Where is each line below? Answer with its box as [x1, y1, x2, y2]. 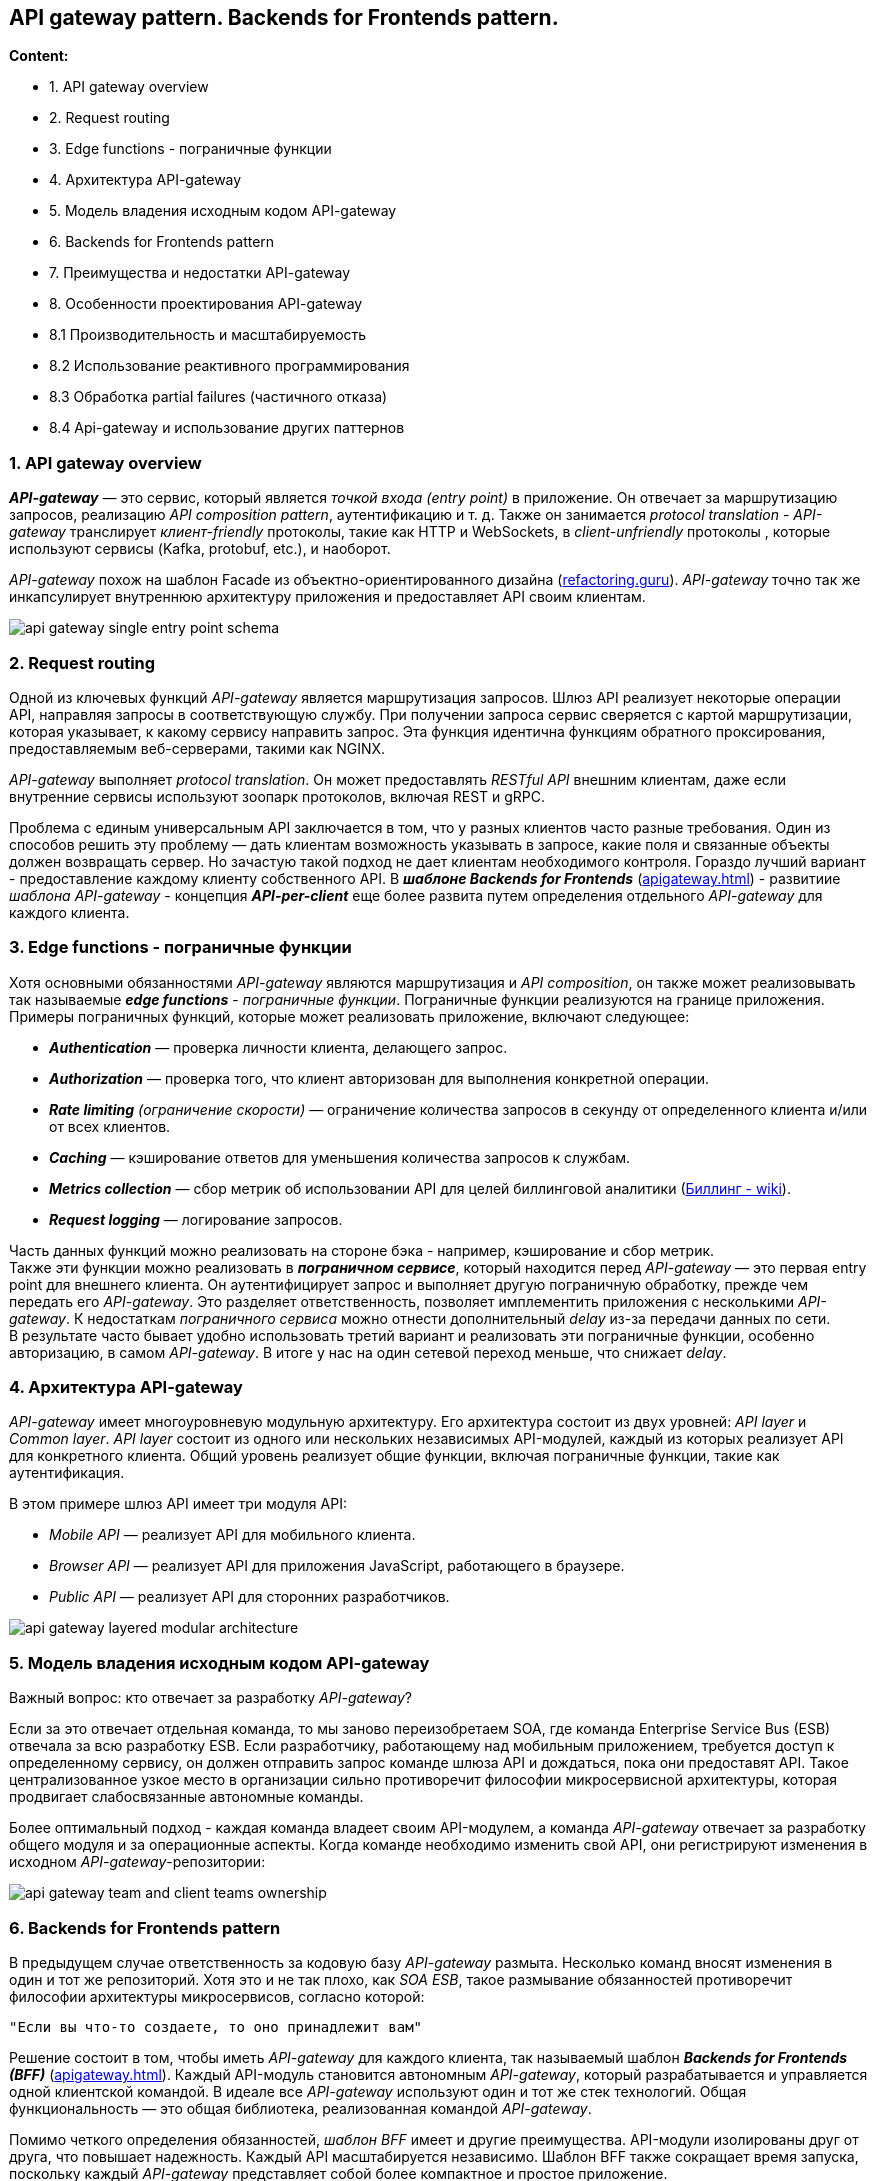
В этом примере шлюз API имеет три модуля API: [9, 1495, 347, 1513]
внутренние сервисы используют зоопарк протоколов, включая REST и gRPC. [9, 787, 546, 805]
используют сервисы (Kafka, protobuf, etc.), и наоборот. [9, 540, 391, 558]
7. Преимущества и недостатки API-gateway [49, 264, 351, 282]
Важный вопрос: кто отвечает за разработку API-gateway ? [9, 1689, 412, 1707]
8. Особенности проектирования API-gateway [49, 295, 363, 313]
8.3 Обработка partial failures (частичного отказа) [49, 388, 388, 406]
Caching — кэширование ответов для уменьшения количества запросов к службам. [49, 1148, 631, 1166]
